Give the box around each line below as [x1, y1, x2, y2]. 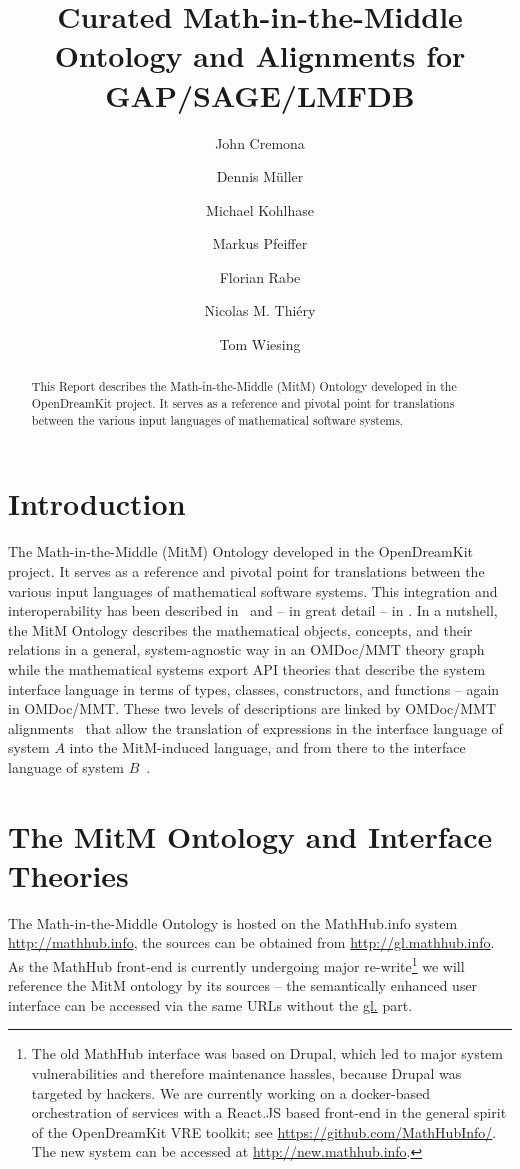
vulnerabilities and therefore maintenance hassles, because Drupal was [31, 1063, 462, 1084]
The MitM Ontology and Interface [8, 815, 493, 856]
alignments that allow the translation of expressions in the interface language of [8, 717, 503, 738]
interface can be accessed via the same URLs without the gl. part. [8, 994, 413, 1015]
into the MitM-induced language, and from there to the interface [69, 737, 466, 758]
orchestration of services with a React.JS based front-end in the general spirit [31, 1102, 507, 1123]
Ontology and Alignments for [54, 35, 466, 76]
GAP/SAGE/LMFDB [105, 74, 415, 115]
